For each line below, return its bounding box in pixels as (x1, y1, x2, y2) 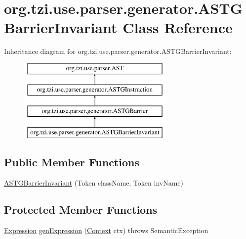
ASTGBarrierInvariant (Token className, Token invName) (4, 177, 184, 188)
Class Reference (123, 17, 233, 38)
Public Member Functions (4, 154, 139, 170)
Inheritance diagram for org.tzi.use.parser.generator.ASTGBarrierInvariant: (4, 46, 232, 56)
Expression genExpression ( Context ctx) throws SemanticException (4, 225, 208, 235)
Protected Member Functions (4, 201, 158, 217)
